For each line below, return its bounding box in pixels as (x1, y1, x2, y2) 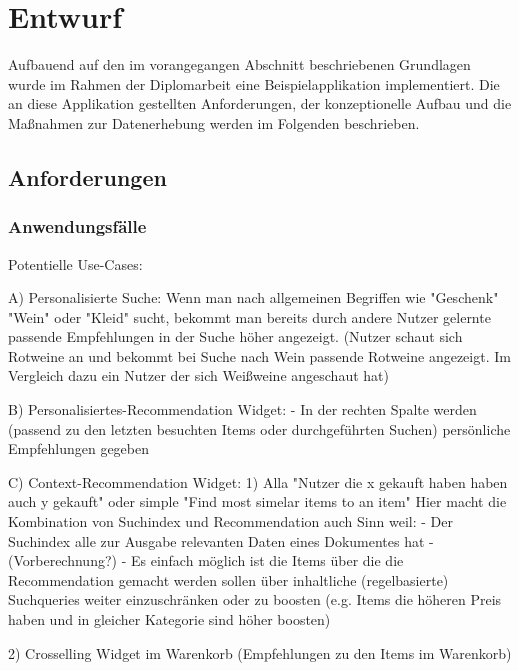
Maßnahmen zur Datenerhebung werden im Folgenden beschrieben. (8, 112, 420, 133)
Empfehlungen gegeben (8, 438, 149, 459)
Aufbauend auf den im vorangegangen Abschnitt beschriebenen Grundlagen (8, 54, 471, 75)
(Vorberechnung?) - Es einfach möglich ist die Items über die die (8, 550, 404, 571)
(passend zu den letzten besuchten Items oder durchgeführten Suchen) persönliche (8, 418, 511, 439)
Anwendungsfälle (8, 214, 147, 239)
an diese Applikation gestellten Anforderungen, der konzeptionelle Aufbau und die (8, 93, 512, 114)
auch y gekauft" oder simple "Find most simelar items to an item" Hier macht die (8, 491, 507, 512)
